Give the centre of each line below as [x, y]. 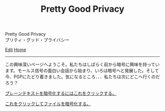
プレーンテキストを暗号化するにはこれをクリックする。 [61, 93]
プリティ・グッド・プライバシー [37, 40]
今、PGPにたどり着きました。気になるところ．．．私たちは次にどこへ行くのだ [82, 77]
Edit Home [16, 50]
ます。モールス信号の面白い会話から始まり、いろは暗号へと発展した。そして [82, 71]
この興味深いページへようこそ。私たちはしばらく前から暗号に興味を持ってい [82, 64]
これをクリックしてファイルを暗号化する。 [48, 104]
